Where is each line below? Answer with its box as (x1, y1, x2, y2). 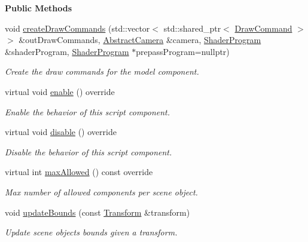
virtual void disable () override (5, 125, 117, 138)
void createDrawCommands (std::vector (5, 22, 150, 34)
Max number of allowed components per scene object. (5, 185, 198, 198)
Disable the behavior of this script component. (5, 145, 172, 158)
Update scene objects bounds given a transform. (5, 226, 178, 238)
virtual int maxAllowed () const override (5, 166, 153, 178)
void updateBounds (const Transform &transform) (5, 206, 190, 218)
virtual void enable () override (5, 85, 115, 97)
